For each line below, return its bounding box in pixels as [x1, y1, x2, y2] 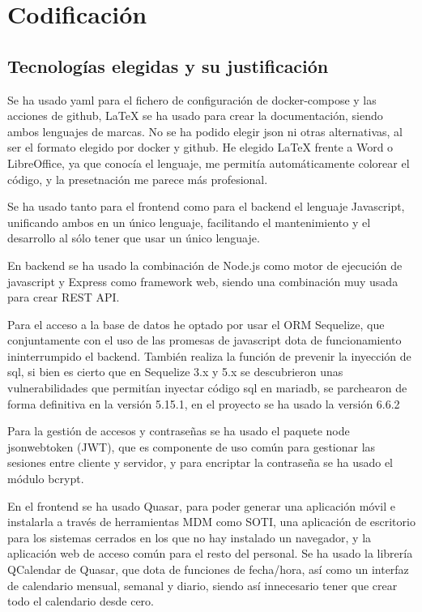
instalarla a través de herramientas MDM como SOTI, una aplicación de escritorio [7, 513, 416, 530]
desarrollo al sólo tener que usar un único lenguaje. [7, 229, 260, 246]
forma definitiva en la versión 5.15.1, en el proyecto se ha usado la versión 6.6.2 [7, 395, 400, 412]
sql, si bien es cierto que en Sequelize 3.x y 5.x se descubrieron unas [7, 363, 343, 380]
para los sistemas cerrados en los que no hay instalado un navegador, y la [7, 529, 372, 546]
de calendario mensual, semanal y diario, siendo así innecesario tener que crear [7, 576, 398, 593]
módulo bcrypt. [7, 470, 84, 487]
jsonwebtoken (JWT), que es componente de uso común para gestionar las [7, 438, 376, 455]
